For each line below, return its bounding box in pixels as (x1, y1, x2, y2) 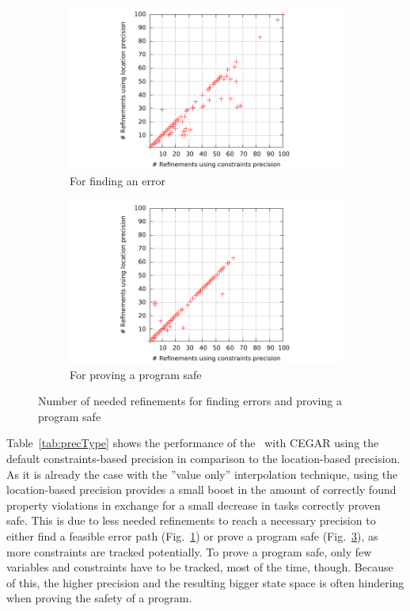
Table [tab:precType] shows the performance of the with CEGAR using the (6, 435, 379, 451)
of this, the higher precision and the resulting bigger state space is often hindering (6, 574, 404, 590)
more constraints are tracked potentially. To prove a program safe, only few (6, 543, 372, 560)
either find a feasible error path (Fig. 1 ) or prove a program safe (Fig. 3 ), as (6, 527, 378, 544)
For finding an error (70, 172, 165, 188)
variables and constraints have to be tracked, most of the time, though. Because (6, 559, 393, 575)
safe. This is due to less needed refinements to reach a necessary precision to (6, 512, 376, 529)
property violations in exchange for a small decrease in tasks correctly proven (6, 496, 381, 513)
